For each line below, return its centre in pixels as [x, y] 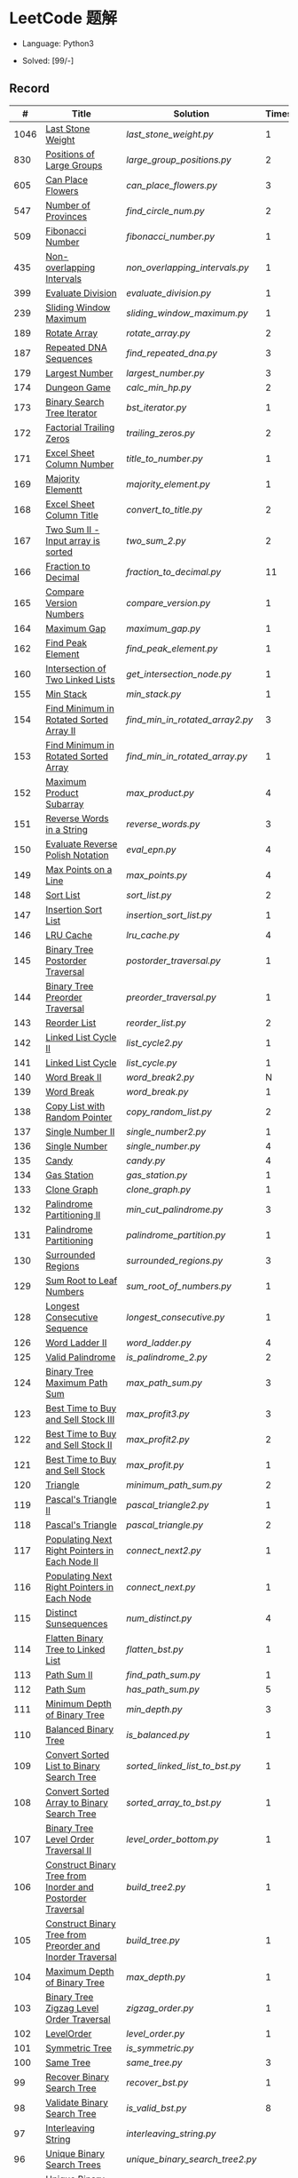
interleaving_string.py [171, 2134]
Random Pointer [79, 1117]
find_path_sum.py [163, 1674]
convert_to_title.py [164, 509]
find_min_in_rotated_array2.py [189, 719]
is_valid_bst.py [156, 2108]
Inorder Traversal [81, 1957]
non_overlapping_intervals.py [188, 267]
